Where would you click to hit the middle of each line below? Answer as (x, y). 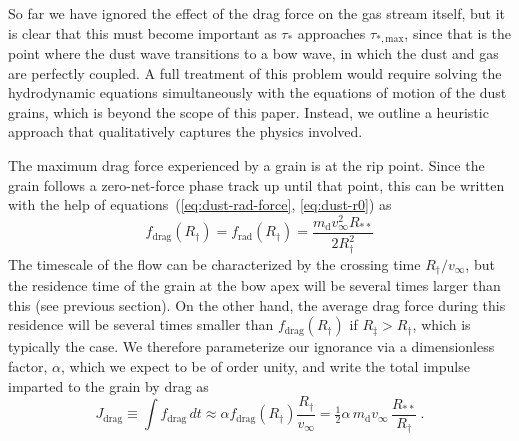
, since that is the (458, 32)
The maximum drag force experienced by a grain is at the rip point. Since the (246, 165)
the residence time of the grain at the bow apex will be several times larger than (254, 285)
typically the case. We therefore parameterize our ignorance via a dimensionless (251, 346)
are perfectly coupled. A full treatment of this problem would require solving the (255, 72)
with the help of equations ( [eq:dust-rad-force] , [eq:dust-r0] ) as (200, 204)
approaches (331, 32)
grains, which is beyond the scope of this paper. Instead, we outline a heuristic (248, 111)
